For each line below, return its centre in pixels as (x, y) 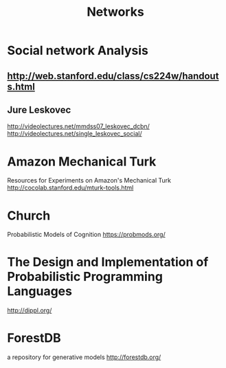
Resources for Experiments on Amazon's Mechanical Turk (89, 181)
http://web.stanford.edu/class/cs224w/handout (113, 76)
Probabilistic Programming (85, 277)
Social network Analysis (78, 50)
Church (29, 215)
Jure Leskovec (39, 110)
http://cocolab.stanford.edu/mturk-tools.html (70, 188)
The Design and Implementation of (108, 262)
